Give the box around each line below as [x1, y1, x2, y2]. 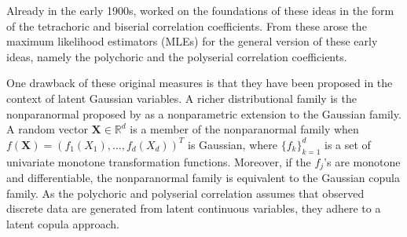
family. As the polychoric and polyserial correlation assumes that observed [6, 184, 365, 201]
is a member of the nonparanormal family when [130, 121, 359, 137]
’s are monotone [324, 153, 401, 170]
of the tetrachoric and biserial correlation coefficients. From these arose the [6, 17, 367, 34]
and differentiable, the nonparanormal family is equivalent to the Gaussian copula [6, 170, 400, 185]
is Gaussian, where [188, 136, 277, 152]
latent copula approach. [6, 215, 119, 232]
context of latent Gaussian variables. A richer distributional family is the [6, 89, 357, 106]
